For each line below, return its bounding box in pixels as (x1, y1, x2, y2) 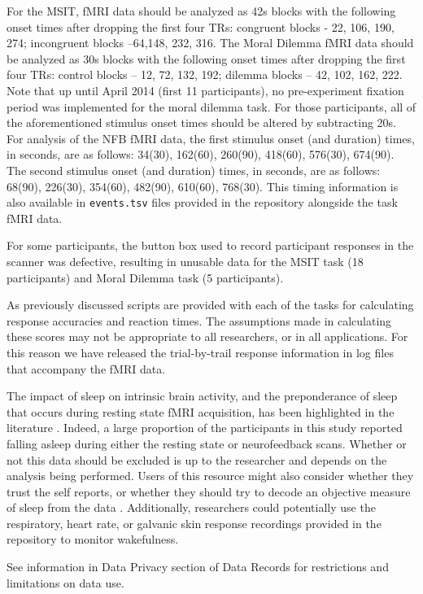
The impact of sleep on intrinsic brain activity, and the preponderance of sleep (7, 387, 398, 404)
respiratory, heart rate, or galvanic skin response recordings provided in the (7, 514, 382, 531)
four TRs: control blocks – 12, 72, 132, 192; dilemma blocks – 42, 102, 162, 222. (7, 66, 403, 83)
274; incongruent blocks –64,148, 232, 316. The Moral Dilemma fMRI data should (7, 34, 414, 51)
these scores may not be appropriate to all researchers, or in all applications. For (7, 328, 408, 345)
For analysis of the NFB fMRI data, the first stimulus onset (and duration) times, (7, 129, 415, 146)
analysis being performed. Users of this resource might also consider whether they (7, 467, 414, 484)
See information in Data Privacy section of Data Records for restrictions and (7, 558, 389, 575)
